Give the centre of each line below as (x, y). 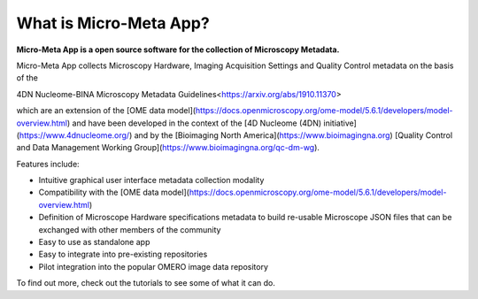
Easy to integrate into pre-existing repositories (123, 254)
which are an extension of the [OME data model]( (106, 111)
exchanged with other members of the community (130, 229)
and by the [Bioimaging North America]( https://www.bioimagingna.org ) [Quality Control (293, 135)
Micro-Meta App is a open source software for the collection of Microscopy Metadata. (178, 50)
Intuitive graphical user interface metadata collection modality (151, 180)
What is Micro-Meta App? (113, 23)
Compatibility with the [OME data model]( (114, 192)
